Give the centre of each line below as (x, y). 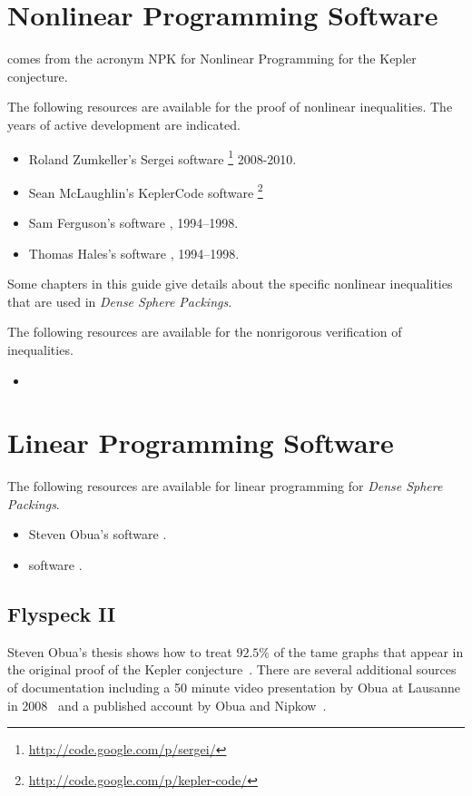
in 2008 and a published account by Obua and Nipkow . (167, 705)
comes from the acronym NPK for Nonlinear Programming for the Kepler (212, 59)
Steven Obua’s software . (98, 534)
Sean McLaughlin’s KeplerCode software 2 (146, 191)
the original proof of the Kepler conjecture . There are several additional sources (232, 669)
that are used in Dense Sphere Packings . (120, 301)
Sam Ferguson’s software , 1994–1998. (133, 222)
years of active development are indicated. (124, 124)
